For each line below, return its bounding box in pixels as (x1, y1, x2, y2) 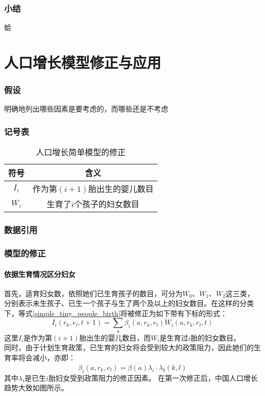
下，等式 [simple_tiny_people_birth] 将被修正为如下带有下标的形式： (4, 307, 228, 318)
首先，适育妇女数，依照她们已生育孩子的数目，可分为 (4, 288, 182, 298)
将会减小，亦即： (18, 352, 75, 363)
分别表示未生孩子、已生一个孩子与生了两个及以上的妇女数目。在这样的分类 (4, 298, 254, 308)
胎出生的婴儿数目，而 (79, 332, 151, 343)
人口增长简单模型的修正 (36, 146, 126, 158)
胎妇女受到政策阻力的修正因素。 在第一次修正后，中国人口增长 (48, 372, 258, 383)
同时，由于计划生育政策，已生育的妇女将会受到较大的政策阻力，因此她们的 (4, 342, 254, 353)
